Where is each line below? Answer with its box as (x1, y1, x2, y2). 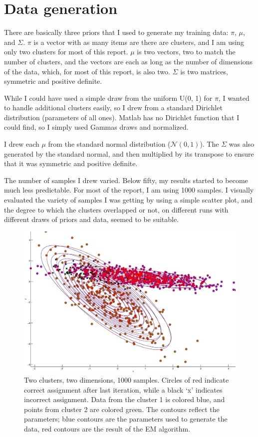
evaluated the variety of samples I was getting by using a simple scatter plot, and (4, 195, 253, 205)
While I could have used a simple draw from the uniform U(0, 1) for (4, 92, 213, 103)
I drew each (4, 139, 39, 149)
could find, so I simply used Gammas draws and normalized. (4, 122, 189, 132)
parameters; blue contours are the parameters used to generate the (24, 414, 228, 424)
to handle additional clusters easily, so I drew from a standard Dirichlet (4, 102, 223, 113)
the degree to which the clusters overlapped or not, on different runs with (4, 204, 229, 215)
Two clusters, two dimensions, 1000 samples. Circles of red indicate (24, 375, 229, 385)
